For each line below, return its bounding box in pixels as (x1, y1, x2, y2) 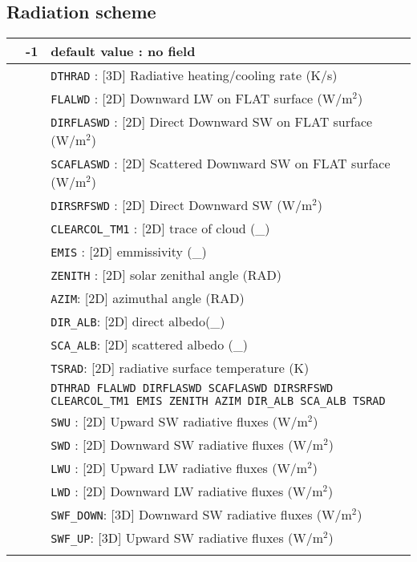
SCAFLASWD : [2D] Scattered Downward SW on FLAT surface (51, 154, 391, 173)
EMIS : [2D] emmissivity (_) (51, 242, 207, 261)
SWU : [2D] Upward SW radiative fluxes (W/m (51, 412, 308, 431)
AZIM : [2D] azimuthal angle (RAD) (51, 289, 245, 308)
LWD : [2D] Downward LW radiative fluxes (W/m (51, 482, 323, 501)
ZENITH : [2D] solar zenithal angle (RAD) (51, 265, 282, 285)
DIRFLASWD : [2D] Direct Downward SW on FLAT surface (51, 112, 373, 131)
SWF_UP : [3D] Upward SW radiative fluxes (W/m (51, 528, 324, 548)
